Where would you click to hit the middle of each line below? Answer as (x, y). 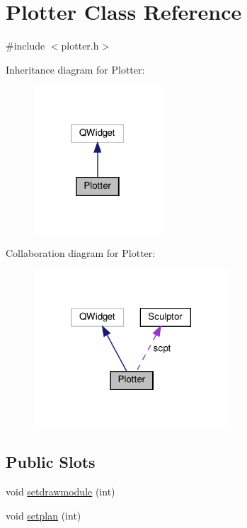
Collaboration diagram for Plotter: (81, 253)
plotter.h (80, 46)
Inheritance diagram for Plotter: (75, 69)
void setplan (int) (44, 515)
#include (25, 46)
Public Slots (51, 462)
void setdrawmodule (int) (61, 491)
